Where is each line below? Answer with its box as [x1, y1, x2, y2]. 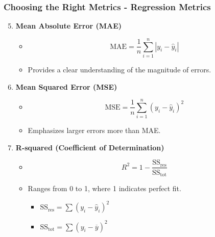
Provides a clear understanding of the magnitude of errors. [28, 64, 211, 74]
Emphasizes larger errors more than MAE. [28, 125, 161, 136]
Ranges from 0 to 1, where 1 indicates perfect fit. [28, 182, 181, 193]
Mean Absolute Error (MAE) [15, 20, 122, 31]
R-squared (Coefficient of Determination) [15, 142, 164, 152]
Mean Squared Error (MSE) [15, 81, 117, 92]
